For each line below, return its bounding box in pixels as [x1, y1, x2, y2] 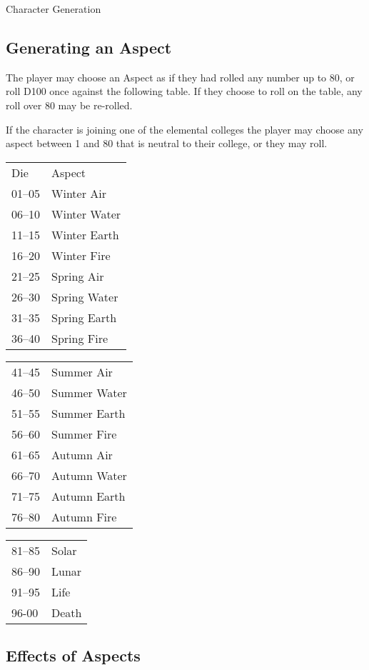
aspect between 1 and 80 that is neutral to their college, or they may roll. [6, 136, 328, 151]
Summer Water [51, 384, 127, 401]
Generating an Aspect [6, 36, 172, 58]
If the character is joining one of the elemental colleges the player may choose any [6, 121, 363, 136]
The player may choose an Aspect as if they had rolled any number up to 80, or [6, 69, 355, 84]
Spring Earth [51, 309, 117, 326]
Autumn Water [51, 466, 127, 484]
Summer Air [51, 363, 113, 380]
